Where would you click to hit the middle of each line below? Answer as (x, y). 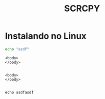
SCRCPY (82, 9)
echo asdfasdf (20, 92)
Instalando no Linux (46, 36)
